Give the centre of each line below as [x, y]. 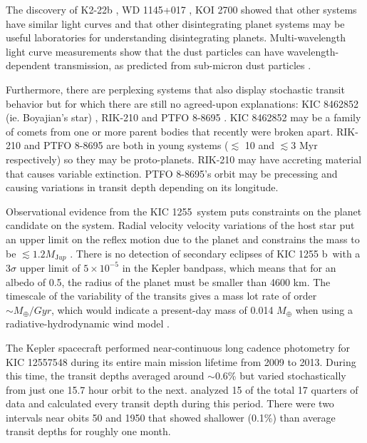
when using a [324, 309]
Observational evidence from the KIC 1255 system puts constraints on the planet [184, 211]
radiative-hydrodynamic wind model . [88, 324]
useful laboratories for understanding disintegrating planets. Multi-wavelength [176, 37]
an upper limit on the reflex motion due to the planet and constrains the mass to [183, 239]
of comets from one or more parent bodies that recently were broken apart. [170, 131]
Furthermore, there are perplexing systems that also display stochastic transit [175, 89]
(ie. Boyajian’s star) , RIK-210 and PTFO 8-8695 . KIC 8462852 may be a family [183, 117]
